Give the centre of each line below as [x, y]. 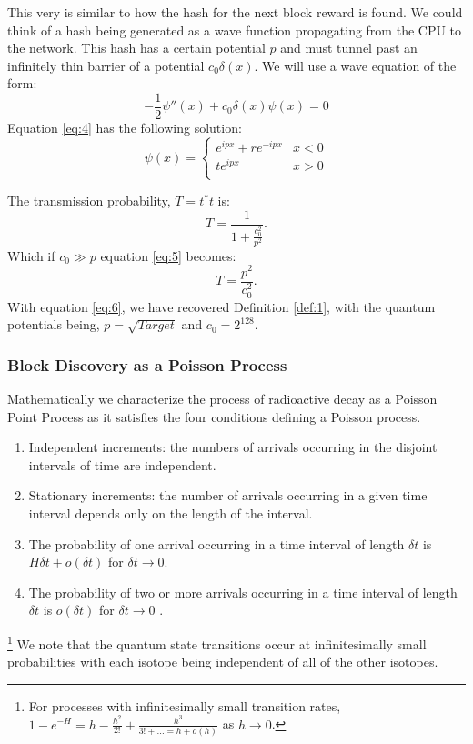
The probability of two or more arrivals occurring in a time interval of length [243, 592]
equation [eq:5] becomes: [168, 255]
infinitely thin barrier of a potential [106, 65]
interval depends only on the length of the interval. [171, 513]
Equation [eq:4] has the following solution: [125, 128]
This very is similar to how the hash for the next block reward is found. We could [235, 12]
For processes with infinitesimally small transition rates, [185, 705]
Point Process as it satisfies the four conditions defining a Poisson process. [214, 416]
